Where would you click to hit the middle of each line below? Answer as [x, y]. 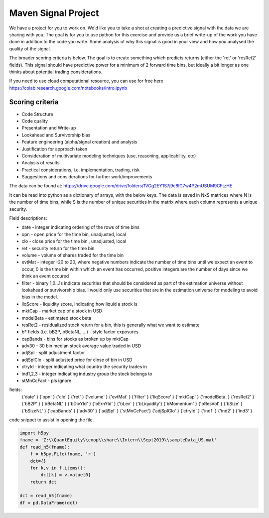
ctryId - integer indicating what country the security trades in [84, 367]
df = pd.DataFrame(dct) [49, 503]
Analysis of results [41, 163]
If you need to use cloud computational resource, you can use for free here [86, 81]
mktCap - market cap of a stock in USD [62, 311]
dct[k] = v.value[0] [66, 475]
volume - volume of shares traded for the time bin [73, 255]
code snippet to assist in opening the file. [52, 420]
